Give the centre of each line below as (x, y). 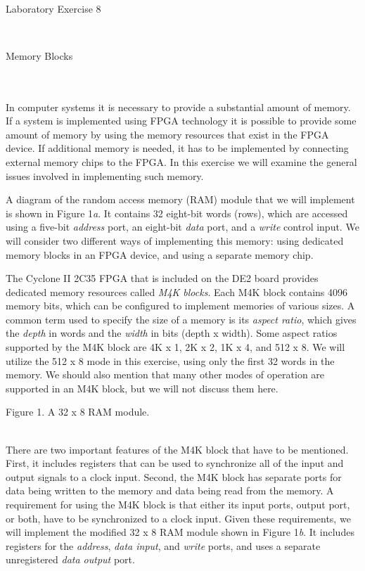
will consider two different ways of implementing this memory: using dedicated (175, 240)
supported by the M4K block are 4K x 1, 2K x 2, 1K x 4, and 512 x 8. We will (175, 347)
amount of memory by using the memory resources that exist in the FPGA (167, 134)
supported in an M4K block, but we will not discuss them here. (142, 388)
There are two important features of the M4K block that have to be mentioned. (177, 449)
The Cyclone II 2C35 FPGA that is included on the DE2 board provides (162, 278)
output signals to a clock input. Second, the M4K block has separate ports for (174, 476)
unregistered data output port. (70, 559)
